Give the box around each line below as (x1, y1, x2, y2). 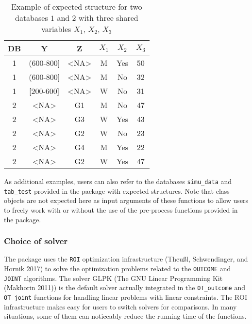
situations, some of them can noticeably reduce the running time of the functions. (4, 311, 247, 321)
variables (41, 23, 71, 34)
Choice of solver (4, 235, 68, 247)
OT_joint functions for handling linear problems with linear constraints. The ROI (4, 292, 247, 302)
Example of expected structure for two (11, 1, 142, 12)
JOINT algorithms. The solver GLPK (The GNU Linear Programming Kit (4, 273, 223, 283)
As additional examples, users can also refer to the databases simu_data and (4, 176, 232, 186)
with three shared (78, 12, 138, 23)
